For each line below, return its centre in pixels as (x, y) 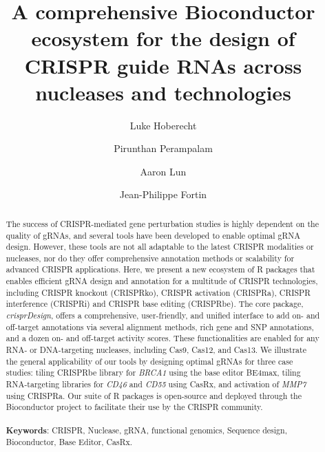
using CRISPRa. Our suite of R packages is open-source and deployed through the (154, 395)
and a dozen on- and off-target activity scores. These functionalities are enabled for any (162, 338)
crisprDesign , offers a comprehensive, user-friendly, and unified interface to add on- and (163, 315)
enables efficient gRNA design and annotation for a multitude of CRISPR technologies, (162, 281)
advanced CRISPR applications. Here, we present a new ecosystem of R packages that (160, 269)
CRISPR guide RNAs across (163, 65)
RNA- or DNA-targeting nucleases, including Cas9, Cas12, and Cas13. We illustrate (156, 350)
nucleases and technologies (163, 92)
